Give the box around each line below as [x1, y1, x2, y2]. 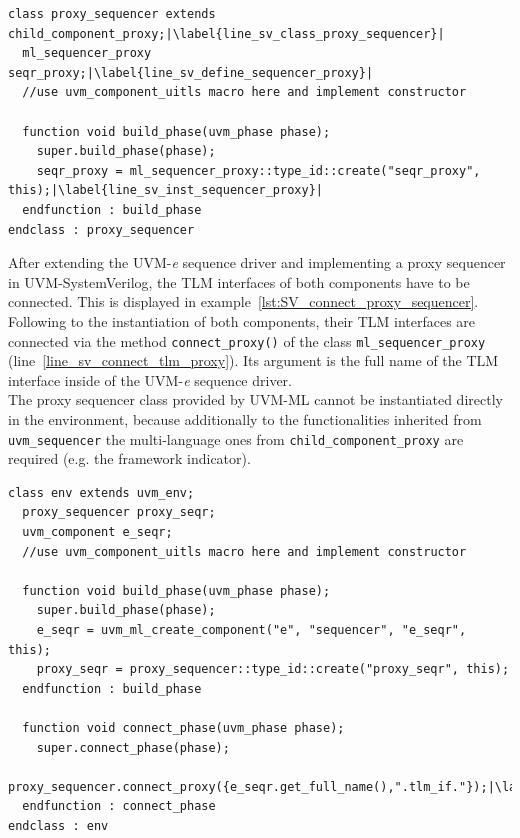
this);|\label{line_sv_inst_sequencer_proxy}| [8, 183, 323, 198]
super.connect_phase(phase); [36, 740, 230, 755]
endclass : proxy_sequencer [8, 222, 195, 237]
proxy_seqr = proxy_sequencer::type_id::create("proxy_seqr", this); [36, 662, 510, 677]
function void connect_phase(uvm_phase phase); [22, 720, 345, 735]
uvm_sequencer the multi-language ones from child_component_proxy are [8, 428, 464, 449]
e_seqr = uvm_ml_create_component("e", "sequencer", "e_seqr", [36, 622, 467, 637]
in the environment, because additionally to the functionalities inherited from [8, 408, 482, 429]
